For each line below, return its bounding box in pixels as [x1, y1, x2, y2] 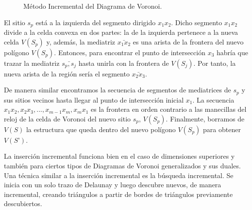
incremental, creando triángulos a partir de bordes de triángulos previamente [4, 189, 233, 199]
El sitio [4, 17, 25, 27]
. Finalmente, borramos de [166, 113, 245, 123]
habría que [217, 47, 249, 57]
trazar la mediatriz [4, 58, 60, 68]
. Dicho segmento [171, 17, 222, 27]
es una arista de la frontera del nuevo [133, 36, 244, 46]
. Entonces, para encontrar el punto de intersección [54, 47, 205, 57]
